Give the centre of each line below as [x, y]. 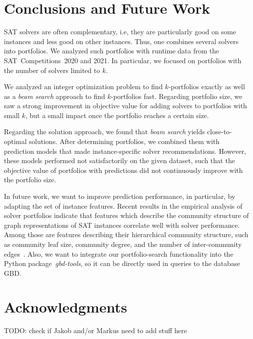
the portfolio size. [30, 180]
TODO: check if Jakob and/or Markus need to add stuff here [95, 330]
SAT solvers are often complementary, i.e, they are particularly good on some [120, 32]
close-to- [219, 132]
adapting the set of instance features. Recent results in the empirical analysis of [123, 206]
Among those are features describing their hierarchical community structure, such [126, 234]
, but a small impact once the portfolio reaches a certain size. [117, 115]
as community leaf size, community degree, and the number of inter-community [123, 244]
